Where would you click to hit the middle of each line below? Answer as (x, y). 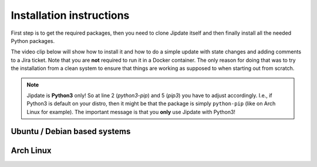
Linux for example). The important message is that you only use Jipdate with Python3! (131, 112)
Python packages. (33, 41)
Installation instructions (70, 15)
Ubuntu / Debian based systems (71, 131)
